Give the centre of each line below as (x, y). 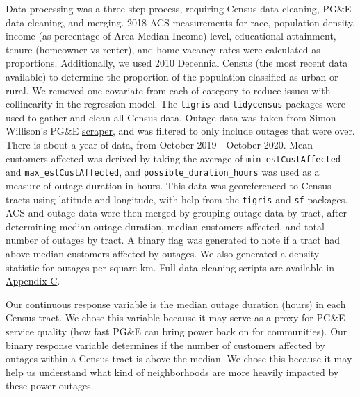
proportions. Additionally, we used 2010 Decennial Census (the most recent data (177, 63)
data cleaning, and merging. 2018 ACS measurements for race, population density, (180, 22)
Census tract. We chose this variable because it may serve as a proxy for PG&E (175, 318)
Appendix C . (33, 281)
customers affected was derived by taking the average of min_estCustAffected (173, 158)
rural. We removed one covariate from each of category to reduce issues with (168, 90)
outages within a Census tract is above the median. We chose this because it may (179, 358)
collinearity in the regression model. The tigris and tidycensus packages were (176, 104)
